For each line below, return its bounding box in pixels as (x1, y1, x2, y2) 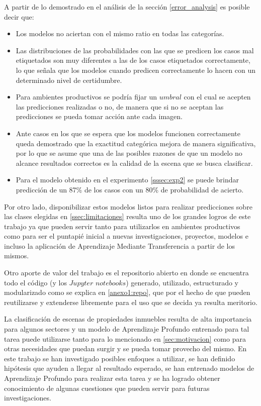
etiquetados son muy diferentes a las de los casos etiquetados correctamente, (16, 55, 250, 65)
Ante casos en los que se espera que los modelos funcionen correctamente (16, 128, 241, 138)
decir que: (4, 11, 34, 22)
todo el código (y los (4, 277, 67, 287)
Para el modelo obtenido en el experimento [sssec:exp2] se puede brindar (16, 174, 239, 185)
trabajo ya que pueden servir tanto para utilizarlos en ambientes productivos (4, 221, 240, 231)
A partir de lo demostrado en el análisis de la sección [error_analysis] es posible (4, 2, 250, 12)
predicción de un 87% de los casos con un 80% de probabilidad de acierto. (16, 184, 244, 194)
